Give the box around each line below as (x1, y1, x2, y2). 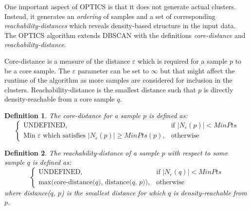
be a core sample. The (4, 65, 71, 75)
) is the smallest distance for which (61, 187, 166, 197)
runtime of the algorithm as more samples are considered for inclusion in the (4, 75, 233, 85)
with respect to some (167, 147, 228, 157)
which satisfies (43, 132, 86, 140)
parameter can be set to (77, 65, 149, 75)
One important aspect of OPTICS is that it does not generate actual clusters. (4, 1, 236, 11)
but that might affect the (160, 65, 235, 75)
